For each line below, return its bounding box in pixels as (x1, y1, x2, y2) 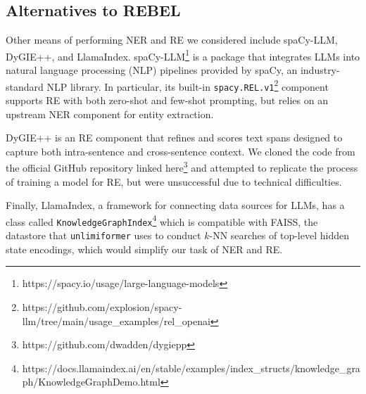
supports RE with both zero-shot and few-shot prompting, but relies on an (6, 92, 328, 107)
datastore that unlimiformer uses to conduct (6, 228, 201, 243)
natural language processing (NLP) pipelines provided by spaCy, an (6, 63, 298, 77)
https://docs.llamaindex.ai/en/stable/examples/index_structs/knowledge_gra (22, 360, 360, 375)
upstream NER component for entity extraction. (6, 106, 214, 121)
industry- (300, 63, 340, 77)
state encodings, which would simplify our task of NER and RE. (6, 241, 283, 256)
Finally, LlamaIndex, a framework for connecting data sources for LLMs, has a (6, 198, 345, 212)
